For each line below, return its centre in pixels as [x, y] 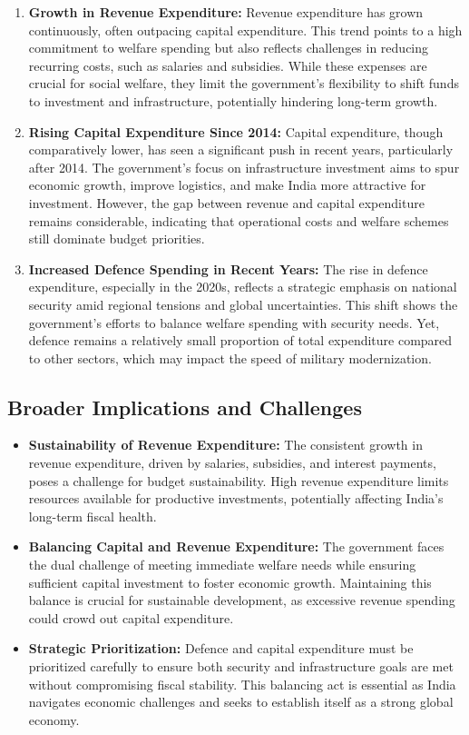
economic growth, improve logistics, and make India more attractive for [227, 185]
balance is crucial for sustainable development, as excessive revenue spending [242, 600]
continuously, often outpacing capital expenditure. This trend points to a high [245, 30]
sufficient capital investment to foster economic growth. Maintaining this [230, 582]
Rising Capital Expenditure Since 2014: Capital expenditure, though [236, 131]
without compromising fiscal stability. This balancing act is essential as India [242, 684]
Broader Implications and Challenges [185, 407]
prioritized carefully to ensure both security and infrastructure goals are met [241, 666]
